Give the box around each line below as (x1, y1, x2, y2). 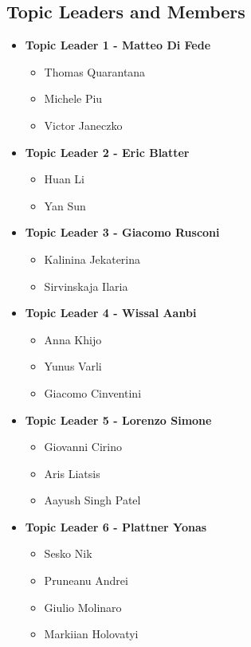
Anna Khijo (44, 331, 102, 347)
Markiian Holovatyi (44, 625, 139, 642)
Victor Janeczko (44, 116, 123, 133)
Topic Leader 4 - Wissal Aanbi (25, 304, 197, 321)
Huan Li (44, 171, 84, 187)
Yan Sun (44, 197, 86, 214)
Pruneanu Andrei (44, 572, 128, 589)
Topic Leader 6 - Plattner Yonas (25, 518, 207, 535)
